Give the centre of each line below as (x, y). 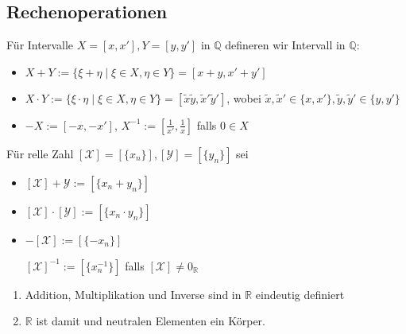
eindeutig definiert (300, 294)
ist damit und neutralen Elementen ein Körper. (151, 321)
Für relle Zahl (40, 153)
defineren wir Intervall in (285, 45)
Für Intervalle (40, 45)
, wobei (244, 97)
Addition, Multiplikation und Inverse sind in (133, 294)
